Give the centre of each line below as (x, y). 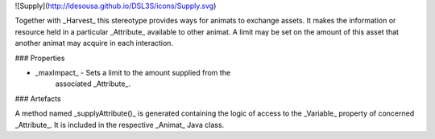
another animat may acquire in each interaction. (94, 43)
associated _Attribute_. (93, 84)
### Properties (40, 58)
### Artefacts (38, 98)
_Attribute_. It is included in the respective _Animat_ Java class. (120, 125)
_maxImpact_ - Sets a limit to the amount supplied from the (133, 72)
